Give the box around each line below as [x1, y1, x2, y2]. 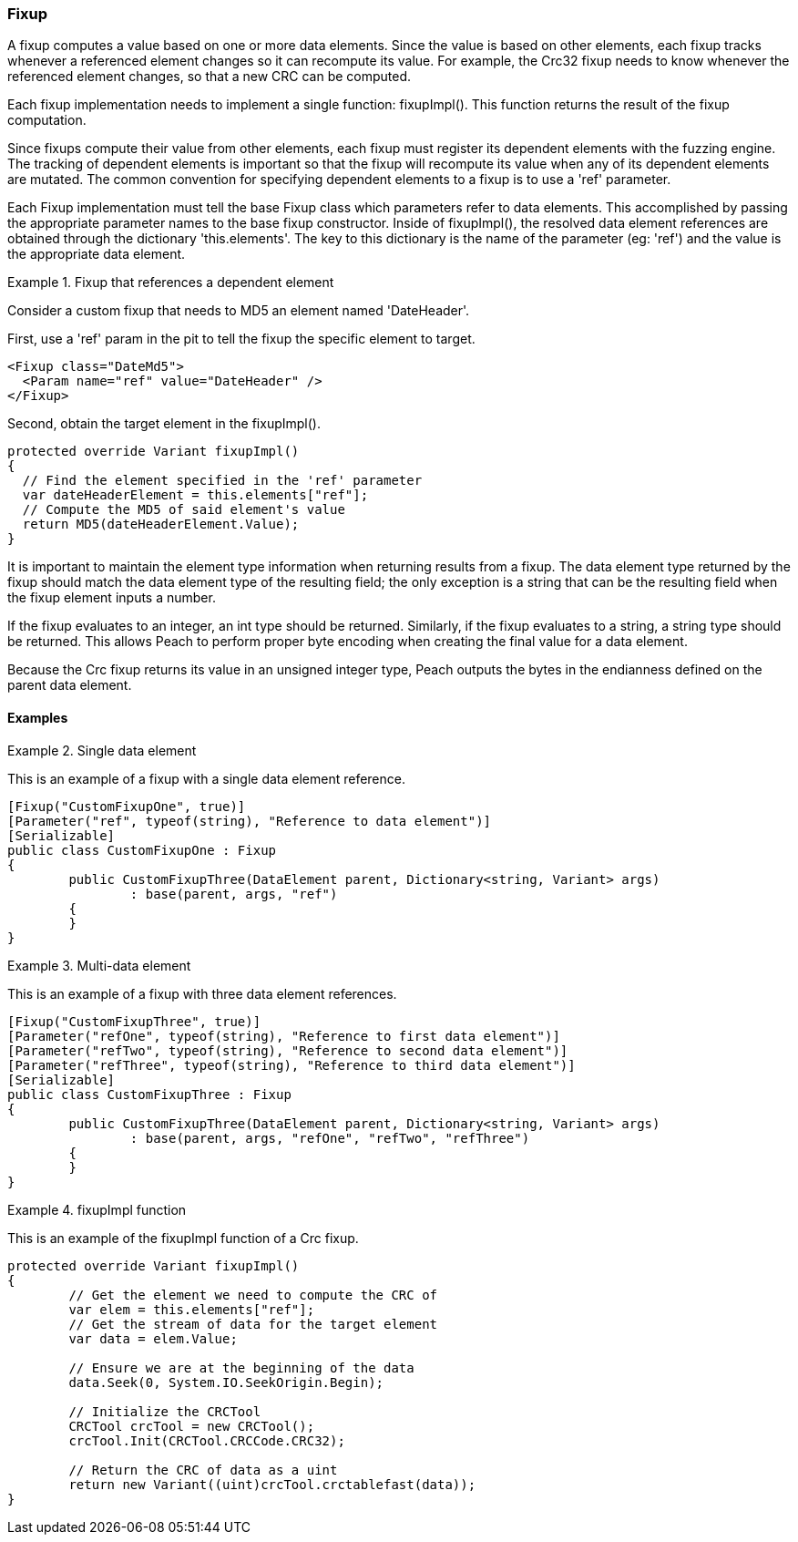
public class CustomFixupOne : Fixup [7, 842, 277, 858]
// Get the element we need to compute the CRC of [68, 1287, 438, 1302]
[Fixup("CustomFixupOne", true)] [7, 798, 246, 814]
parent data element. [7, 677, 132, 694]
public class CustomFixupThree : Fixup [7, 1086, 292, 1102]
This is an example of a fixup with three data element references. [7, 985, 397, 1002]
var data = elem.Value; [68, 1331, 238, 1346]
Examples [7, 709, 68, 725]
